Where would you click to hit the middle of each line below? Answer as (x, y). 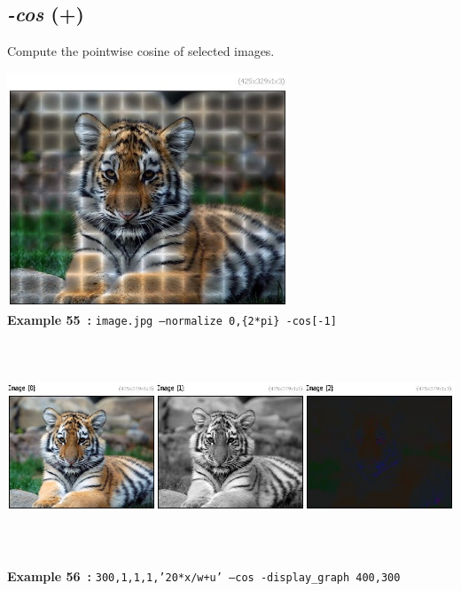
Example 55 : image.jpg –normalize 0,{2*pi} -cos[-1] (172, 319)
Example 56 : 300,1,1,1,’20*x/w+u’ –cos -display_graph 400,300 (204, 575)
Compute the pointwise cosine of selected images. (141, 51)
